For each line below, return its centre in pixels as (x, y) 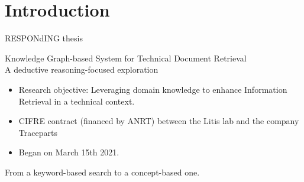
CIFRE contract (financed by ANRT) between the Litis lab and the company (159, 121)
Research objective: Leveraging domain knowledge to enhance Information (153, 89)
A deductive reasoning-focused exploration (82, 69)
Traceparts (38, 132)
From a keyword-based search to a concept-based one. (102, 172)
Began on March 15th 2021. (69, 152)
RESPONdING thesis (44, 38)
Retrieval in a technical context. (77, 101)
